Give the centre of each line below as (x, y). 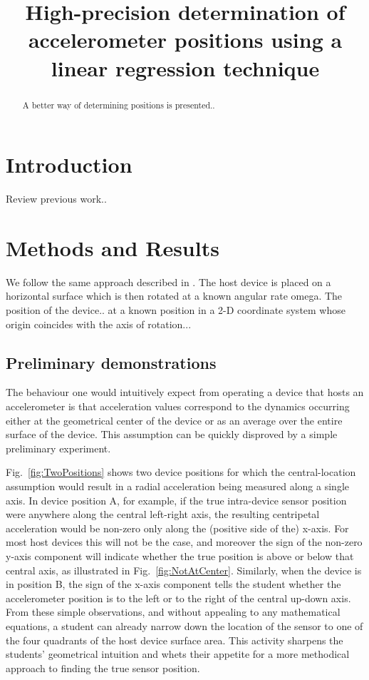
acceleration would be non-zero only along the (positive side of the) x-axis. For (177, 528)
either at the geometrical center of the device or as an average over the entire (174, 420)
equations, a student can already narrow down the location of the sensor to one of (184, 625)
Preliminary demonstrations (111, 362)
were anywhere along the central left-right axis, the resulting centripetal (163, 514)
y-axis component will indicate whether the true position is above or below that (180, 555)
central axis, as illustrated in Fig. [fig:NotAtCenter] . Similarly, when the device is (184, 570)
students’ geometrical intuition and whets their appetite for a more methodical (178, 654)
